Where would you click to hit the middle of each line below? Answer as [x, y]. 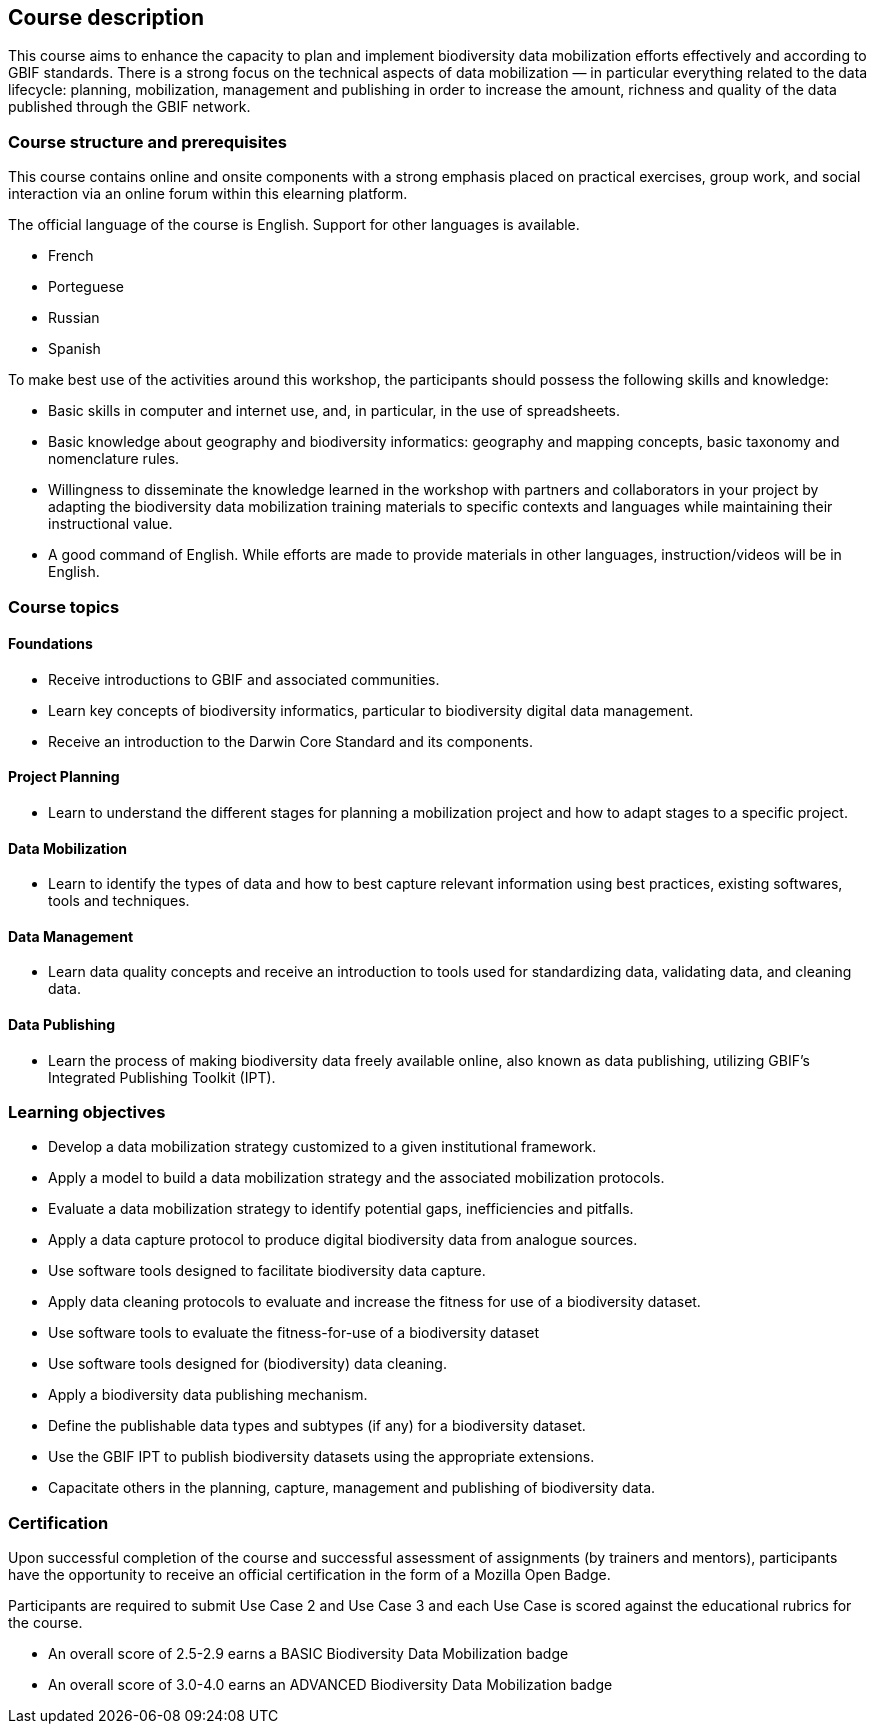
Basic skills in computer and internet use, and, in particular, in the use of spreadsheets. [334, 411]
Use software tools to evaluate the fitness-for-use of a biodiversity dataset [294, 1333]
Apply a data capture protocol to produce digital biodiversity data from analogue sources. [343, 1240]
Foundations [50, 644]
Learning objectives [87, 1112]
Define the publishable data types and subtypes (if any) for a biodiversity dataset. [317, 1426]
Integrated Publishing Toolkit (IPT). [162, 1077]
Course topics [64, 606]
